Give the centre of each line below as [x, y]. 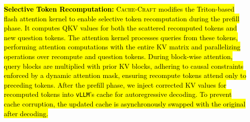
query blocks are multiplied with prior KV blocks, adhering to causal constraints [124, 66]
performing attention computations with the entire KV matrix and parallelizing [122, 47]
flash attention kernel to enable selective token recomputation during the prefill [122, 18]
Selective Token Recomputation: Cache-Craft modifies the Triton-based [119, 9]
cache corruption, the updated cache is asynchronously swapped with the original [125, 104]
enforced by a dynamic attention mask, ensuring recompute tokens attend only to [125, 75]
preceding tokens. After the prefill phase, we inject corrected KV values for [115, 84]
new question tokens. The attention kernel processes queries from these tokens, [121, 37]
